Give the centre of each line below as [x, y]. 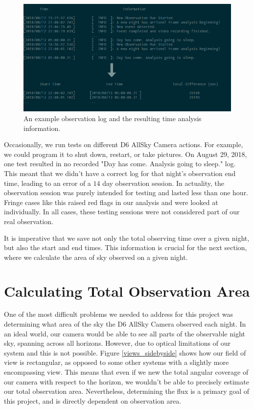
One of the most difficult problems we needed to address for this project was [119, 314]
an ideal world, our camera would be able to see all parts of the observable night [125, 333]
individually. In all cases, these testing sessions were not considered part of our [122, 212]
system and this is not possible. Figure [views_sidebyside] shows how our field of [125, 352]
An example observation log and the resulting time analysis [113, 118]
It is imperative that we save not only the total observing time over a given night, [127, 238]
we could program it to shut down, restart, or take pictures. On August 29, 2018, [126, 154]
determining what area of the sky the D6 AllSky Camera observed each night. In [125, 324]
